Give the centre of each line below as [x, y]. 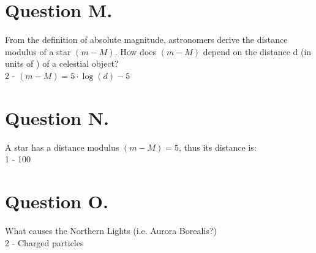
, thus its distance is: [218, 147]
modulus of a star [38, 51]
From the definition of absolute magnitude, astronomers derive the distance [146, 40]
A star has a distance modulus [62, 147]
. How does [136, 51]
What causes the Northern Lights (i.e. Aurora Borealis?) [111, 230]
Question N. [57, 117]
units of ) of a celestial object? [62, 63]
